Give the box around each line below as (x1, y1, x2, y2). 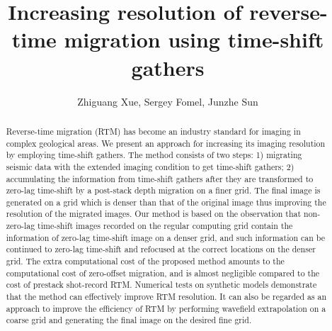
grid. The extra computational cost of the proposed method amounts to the (6, 255, 285, 267)
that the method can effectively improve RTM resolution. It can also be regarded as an (6, 291, 327, 303)
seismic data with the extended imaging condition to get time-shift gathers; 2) (6, 160, 294, 172)
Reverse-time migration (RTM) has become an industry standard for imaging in (6, 125, 301, 137)
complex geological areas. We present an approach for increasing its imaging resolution (6, 137, 326, 149)
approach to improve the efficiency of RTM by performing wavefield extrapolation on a (6, 302, 326, 314)
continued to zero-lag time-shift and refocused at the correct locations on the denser (6, 243, 316, 255)
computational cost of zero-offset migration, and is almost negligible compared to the (6, 267, 320, 279)
